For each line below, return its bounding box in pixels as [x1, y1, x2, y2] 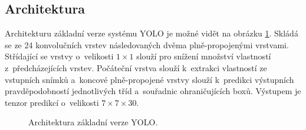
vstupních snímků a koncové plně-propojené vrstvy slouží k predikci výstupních [5, 73, 294, 85]
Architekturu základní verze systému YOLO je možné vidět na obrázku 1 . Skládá [5, 27, 298, 39]
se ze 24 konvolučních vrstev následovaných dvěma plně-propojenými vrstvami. [5, 38, 289, 51]
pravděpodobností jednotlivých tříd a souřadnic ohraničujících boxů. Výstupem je [5, 85, 301, 97]
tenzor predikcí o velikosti [5, 96, 99, 108]
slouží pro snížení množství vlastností [136, 50, 271, 62]
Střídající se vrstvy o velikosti [5, 50, 114, 62]
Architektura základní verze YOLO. [28, 116, 158, 128]
